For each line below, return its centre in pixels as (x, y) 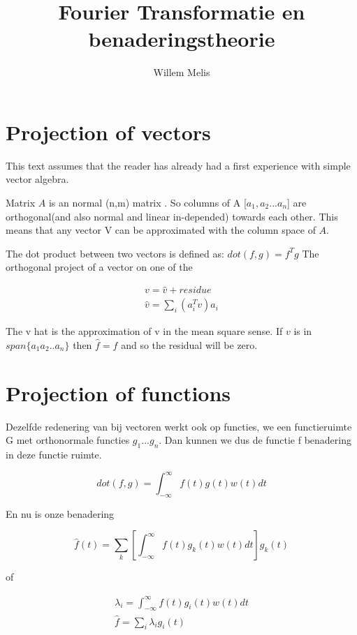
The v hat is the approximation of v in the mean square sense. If (144, 331)
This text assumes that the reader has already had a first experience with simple (178, 165)
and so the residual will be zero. (189, 344)
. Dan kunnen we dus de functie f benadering (255, 440)
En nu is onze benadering (60, 513)
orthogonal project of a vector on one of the (99, 267)
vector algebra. (37, 179)
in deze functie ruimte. (54, 454)
